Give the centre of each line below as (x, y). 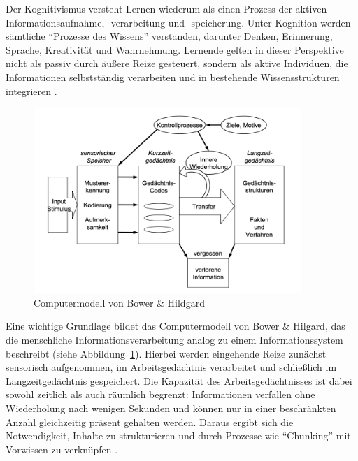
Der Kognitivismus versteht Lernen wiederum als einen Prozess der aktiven (166, 8)
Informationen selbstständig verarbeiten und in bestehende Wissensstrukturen (173, 76)
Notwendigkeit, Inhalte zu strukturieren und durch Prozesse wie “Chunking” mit (178, 436)
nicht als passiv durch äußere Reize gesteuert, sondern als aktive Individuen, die (177, 63)
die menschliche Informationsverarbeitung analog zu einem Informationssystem (174, 339)
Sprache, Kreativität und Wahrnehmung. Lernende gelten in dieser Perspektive (175, 49)
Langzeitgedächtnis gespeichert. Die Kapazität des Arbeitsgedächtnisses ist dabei (179, 380)
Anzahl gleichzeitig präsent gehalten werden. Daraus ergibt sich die (150, 422)
